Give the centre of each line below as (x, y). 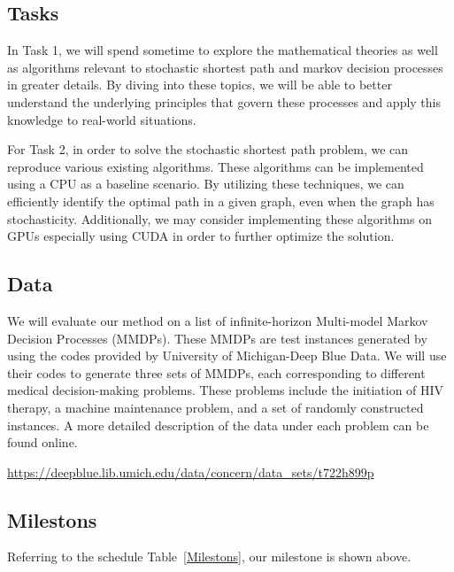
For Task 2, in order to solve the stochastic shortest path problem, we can (208, 149)
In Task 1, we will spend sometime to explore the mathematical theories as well (223, 50)
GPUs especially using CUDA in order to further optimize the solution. (201, 236)
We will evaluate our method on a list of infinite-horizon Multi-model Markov (218, 320)
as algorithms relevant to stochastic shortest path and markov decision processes (225, 67)
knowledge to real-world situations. (102, 119)
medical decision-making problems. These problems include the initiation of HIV (226, 390)
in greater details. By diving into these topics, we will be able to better (200, 85)
